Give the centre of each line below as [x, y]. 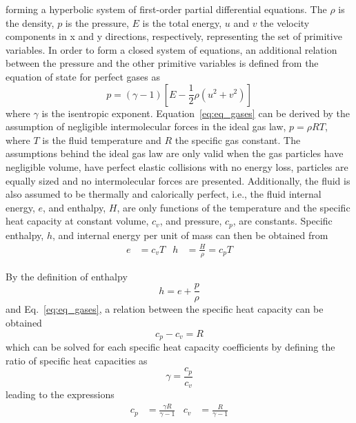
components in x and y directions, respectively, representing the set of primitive [174, 36]
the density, [30, 22]
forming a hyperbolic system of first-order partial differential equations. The [166, 9]
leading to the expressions [60, 394]
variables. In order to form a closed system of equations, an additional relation [171, 49]
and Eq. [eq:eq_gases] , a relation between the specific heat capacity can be [165, 309]
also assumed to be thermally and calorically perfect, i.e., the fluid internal [164, 194]
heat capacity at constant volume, [77, 221]
